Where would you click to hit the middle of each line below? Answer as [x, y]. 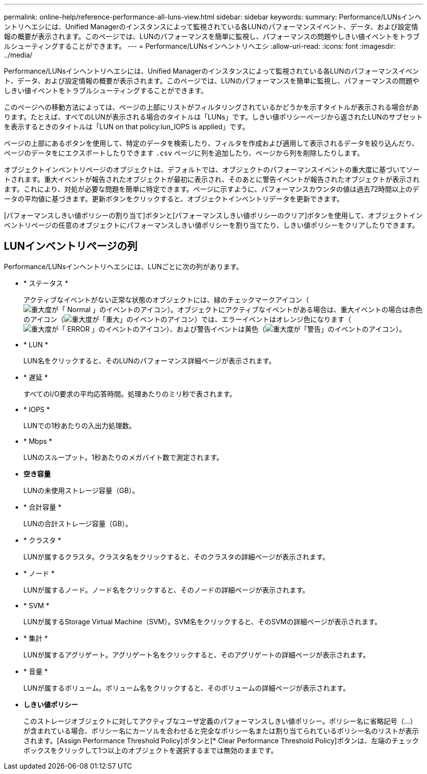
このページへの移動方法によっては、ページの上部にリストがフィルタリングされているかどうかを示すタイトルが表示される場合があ [212, 107]
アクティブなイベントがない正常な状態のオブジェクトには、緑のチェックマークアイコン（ [166, 299]
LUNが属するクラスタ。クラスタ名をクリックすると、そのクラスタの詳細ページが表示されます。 [176, 556]
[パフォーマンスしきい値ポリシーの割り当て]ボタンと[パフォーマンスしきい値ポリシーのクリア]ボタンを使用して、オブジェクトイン [213, 215]
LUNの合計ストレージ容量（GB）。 [78, 523]
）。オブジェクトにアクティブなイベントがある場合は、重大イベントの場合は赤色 [295, 309]
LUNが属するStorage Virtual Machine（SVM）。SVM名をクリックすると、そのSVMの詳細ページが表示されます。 [203, 621]
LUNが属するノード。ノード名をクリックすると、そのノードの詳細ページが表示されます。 [166, 590]
